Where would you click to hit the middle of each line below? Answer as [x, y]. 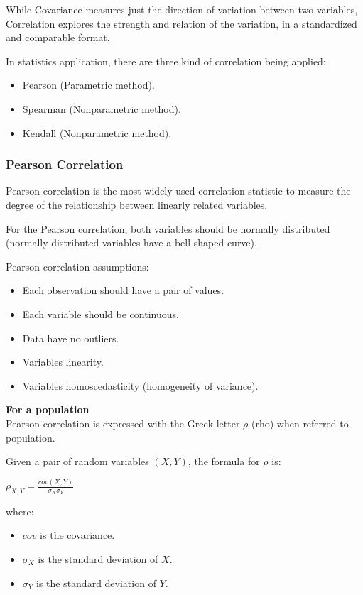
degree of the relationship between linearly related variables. [137, 204]
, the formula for [224, 461]
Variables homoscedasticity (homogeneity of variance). [140, 385]
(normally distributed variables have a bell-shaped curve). [131, 242]
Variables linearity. [63, 362]
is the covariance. [77, 535]
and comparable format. [58, 37]
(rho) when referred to [300, 423]
